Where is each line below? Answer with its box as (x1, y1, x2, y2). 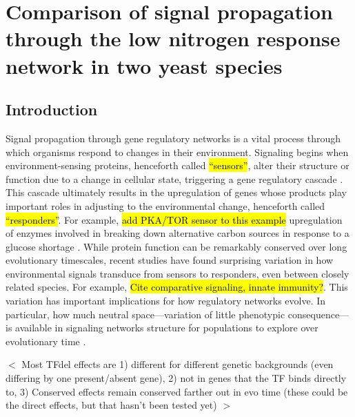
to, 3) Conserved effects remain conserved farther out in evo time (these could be (6, 384, 348, 398)
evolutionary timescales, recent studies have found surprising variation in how (6, 253, 334, 267)
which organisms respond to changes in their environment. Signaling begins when (6, 144, 349, 159)
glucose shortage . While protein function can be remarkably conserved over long (6, 239, 347, 253)
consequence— (287, 307, 349, 321)
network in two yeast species (6, 51, 283, 79)
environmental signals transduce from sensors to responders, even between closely (6, 266, 349, 280)
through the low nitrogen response (6, 24, 341, 52)
